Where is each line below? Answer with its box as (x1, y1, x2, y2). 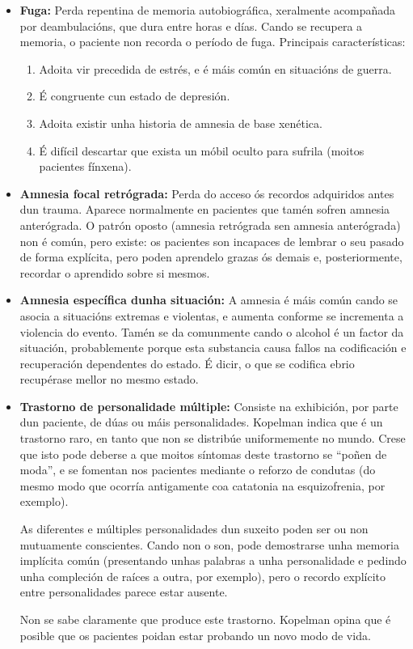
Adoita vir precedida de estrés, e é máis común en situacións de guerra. (39, 60, 392, 77)
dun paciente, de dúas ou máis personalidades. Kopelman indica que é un (19, 414, 383, 431)
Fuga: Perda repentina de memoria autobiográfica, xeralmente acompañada (19, 2, 396, 18)
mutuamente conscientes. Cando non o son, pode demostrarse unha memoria (19, 536, 399, 553)
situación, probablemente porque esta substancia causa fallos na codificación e (19, 339, 407, 356)
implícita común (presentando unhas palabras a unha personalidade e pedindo (19, 552, 407, 569)
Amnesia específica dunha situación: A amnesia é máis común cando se (19, 291, 398, 308)
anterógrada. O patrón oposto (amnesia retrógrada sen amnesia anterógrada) (19, 216, 401, 233)
